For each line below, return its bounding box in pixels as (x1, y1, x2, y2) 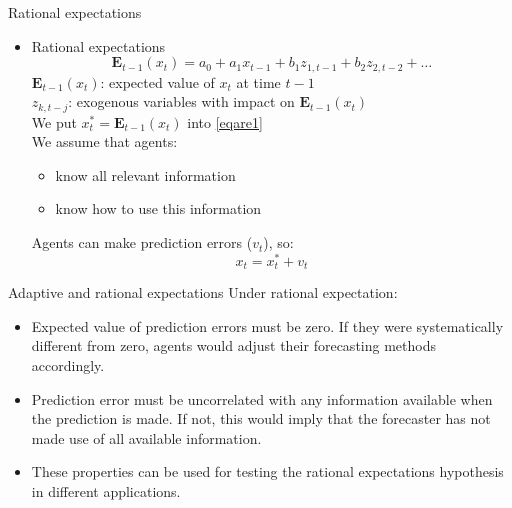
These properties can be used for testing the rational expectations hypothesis (31, 461, 504, 482)
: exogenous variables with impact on (68, 91, 295, 112)
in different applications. (31, 480, 181, 501)
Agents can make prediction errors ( (31, 232, 253, 253)
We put (31, 111, 77, 132)
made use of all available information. (31, 427, 262, 448)
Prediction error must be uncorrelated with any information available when (31, 388, 493, 409)
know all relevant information (55, 164, 236, 185)
